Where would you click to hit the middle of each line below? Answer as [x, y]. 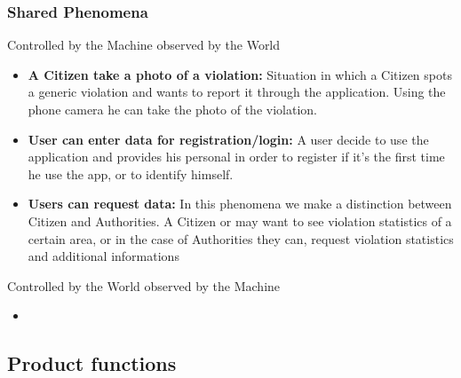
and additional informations [103, 256]
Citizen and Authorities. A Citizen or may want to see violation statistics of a [240, 220]
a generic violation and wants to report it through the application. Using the [237, 92]
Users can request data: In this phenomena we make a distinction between [240, 204]
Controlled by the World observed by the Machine [144, 285]
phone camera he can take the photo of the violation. [172, 109]
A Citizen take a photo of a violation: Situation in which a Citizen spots [240, 74]
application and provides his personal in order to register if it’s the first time [236, 157]
